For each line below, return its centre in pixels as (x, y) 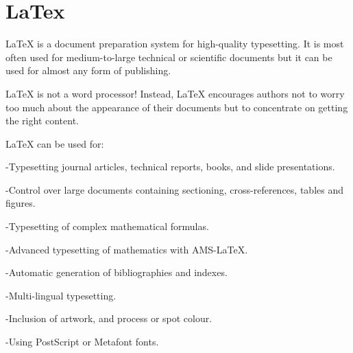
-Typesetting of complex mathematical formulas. (107, 226)
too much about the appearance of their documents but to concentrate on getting (177, 107)
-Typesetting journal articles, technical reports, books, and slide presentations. (170, 167)
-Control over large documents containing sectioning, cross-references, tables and (174, 189)
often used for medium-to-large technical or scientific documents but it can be (169, 57)
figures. (21, 203)
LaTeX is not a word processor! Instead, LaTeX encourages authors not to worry (175, 93)
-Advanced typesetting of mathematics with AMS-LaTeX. (127, 249)
